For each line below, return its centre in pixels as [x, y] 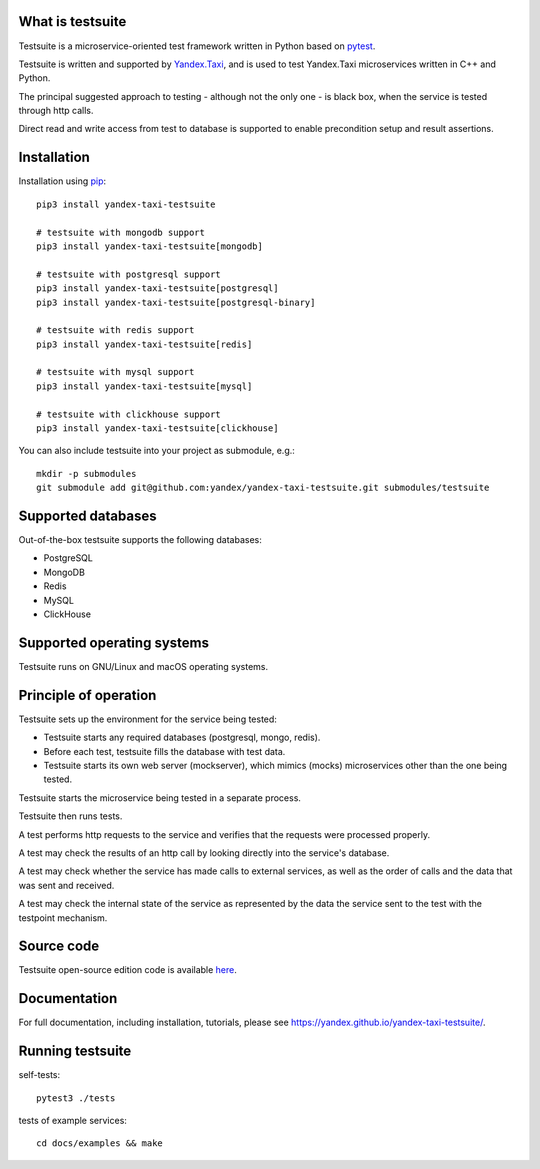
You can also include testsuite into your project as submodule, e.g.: [156, 451]
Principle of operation [87, 695]
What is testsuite [72, 21]
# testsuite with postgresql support [129, 274]
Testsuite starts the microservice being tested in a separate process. [160, 797]
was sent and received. [66, 885]
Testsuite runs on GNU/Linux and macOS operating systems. [143, 666]
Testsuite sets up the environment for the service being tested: [147, 719]
